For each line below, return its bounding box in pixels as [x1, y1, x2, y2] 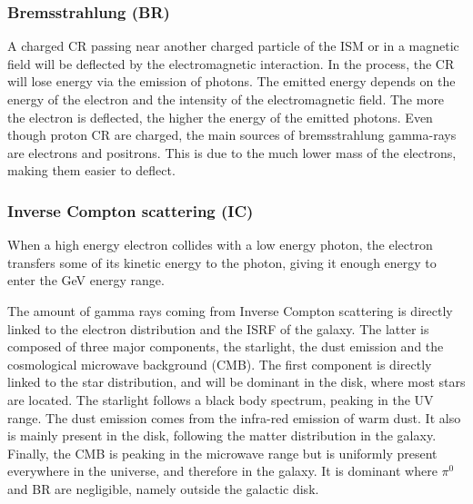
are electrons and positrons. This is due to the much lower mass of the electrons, [7, 143, 457, 162]
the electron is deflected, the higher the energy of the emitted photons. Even [7, 107, 433, 126]
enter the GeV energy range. [7, 271, 165, 290]
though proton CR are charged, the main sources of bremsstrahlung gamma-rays [7, 125, 457, 144]
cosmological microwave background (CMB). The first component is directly [7, 354, 432, 373]
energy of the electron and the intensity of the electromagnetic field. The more [7, 90, 445, 108]
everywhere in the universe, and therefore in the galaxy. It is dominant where [7, 461, 438, 480]
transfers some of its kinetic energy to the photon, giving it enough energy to [7, 252, 437, 272]
